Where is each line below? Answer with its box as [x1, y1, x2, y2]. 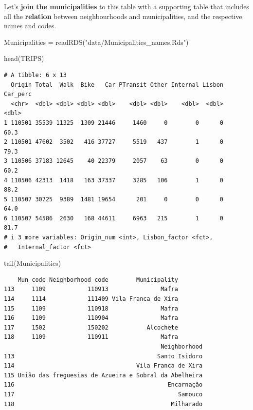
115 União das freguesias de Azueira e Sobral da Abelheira [4, 371, 203, 379]
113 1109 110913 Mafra [4, 286, 178, 293]
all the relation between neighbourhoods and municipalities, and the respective [4, 11, 242, 21]
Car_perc [4, 91, 32, 98]
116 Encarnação [4, 381, 203, 389]
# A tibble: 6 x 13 [4, 71, 67, 78]
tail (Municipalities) [4, 258, 61, 268]
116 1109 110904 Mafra [4, 314, 178, 322]
